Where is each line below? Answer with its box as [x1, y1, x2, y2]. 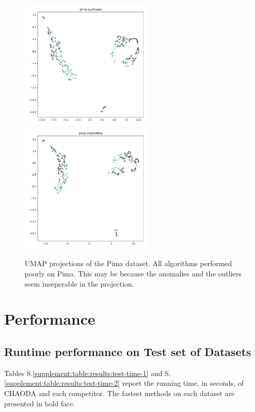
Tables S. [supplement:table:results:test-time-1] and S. [4, 367, 171, 378]
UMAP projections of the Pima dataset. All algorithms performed [25, 258, 232, 269]
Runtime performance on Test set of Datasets [4, 343, 251, 359]
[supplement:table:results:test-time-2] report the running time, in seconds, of [4, 378, 244, 388]
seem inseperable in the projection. [25, 278, 134, 289]
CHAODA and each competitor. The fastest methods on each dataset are [4, 387, 234, 398]
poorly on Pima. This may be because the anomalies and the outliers [25, 268, 242, 278]
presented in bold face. [4, 398, 75, 408]
